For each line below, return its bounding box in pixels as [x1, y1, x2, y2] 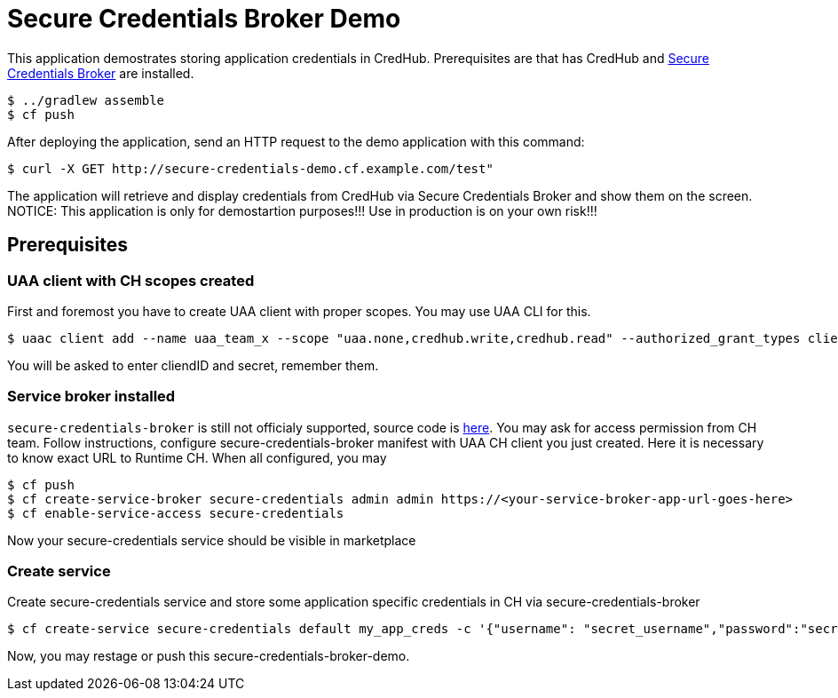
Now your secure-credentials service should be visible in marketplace [7, 532, 416, 548]
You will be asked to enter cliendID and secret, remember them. [7, 357, 379, 373]
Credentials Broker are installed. [7, 65, 194, 81]
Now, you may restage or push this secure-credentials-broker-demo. [7, 648, 410, 664]
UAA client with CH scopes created [7, 271, 255, 290]
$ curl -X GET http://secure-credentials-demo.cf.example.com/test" [7, 161, 494, 176]
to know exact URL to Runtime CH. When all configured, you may [7, 449, 387, 465]
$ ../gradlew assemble [7, 92, 165, 107]
